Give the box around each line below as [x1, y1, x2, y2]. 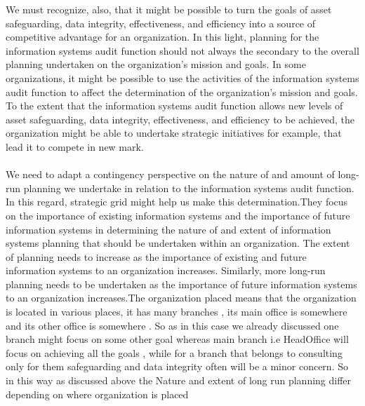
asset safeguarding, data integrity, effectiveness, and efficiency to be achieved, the [6, 111, 355, 126]
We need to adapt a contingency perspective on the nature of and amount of [6, 167, 335, 182]
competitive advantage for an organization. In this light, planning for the [6, 29, 319, 44]
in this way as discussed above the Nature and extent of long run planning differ [6, 373, 352, 388]
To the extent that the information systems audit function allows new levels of [6, 98, 343, 113]
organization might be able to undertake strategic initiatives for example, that [6, 126, 342, 140]
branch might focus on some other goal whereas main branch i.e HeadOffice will [6, 332, 349, 346]
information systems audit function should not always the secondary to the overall [6, 43, 359, 57]
